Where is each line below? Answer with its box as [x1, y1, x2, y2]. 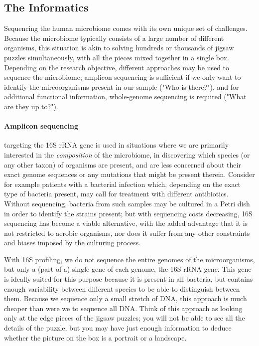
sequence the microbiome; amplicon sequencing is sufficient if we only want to [4, 72, 241, 82]
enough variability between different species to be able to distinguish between [4, 283, 240, 294]
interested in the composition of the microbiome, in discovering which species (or [4, 149, 250, 160]
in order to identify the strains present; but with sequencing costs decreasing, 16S [4, 208, 253, 218]
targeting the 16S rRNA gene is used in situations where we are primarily [4, 140, 229, 150]
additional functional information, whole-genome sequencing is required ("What [4, 91, 247, 102]
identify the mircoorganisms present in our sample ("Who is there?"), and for [4, 81, 239, 92]
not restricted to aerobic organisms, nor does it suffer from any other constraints [4, 227, 250, 238]
